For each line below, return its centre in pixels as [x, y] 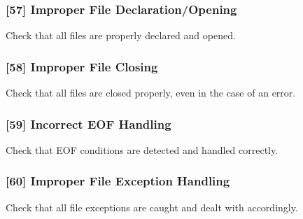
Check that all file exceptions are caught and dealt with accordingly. [152, 207]
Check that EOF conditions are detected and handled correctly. [142, 149]
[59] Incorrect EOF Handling [89, 123]
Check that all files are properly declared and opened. [121, 35]
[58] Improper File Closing [82, 66]
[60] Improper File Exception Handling [118, 181]
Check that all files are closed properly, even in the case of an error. [151, 93]
